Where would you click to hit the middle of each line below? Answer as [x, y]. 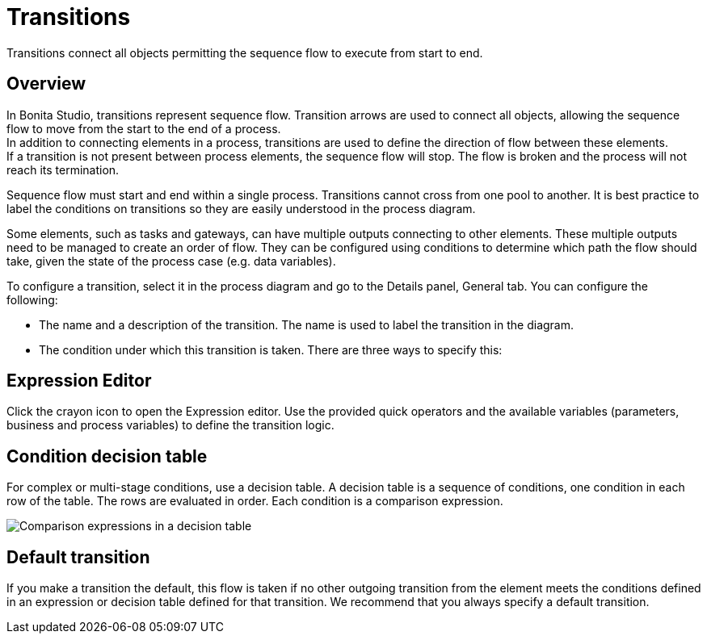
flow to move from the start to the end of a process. [144, 128]
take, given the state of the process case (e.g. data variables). [171, 261]
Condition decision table [107, 456]
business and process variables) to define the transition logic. [170, 425]
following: [32, 299]
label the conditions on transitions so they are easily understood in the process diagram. [241, 208]
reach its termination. [63, 169]
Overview [46, 84]
